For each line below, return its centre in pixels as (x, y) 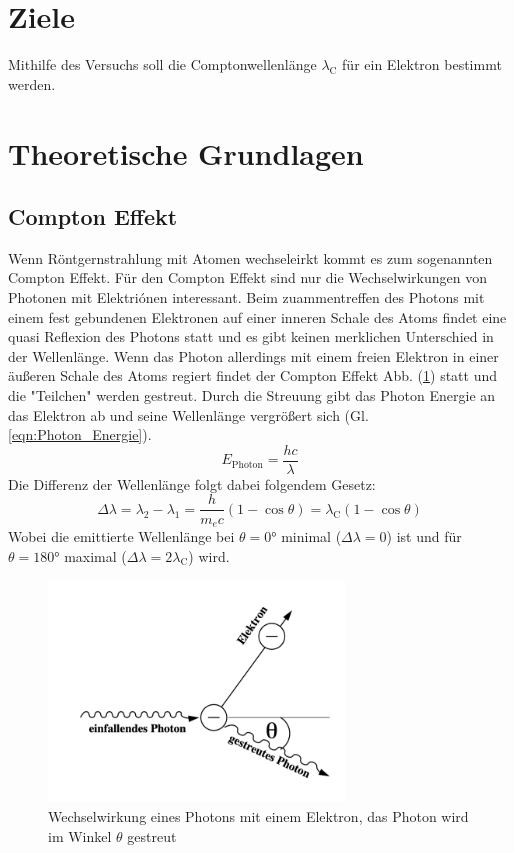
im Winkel (80, 835)
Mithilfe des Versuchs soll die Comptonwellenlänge (162, 64)
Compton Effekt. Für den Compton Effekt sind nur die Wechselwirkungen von (247, 277)
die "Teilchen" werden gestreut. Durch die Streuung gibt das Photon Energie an (252, 395)
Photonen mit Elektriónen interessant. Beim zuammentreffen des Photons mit (246, 297)
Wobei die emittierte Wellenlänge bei (121, 536)
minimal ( (311, 536)
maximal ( (95, 555)
